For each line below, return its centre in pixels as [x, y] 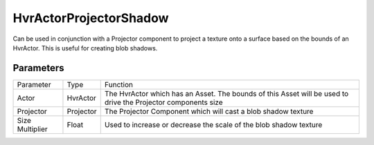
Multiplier [32, 129]
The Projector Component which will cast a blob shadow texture [209, 111]
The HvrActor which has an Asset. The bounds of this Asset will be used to [226, 93]
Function [118, 84]
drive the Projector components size [163, 102]
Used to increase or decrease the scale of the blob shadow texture [213, 124]
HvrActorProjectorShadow [91, 18]
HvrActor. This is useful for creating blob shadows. [85, 48]
